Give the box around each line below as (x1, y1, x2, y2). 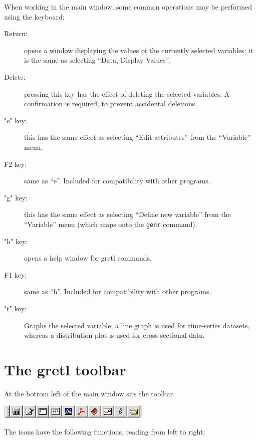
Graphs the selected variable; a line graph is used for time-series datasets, (24, 320, 250, 330)
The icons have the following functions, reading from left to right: (4, 426, 205, 437)
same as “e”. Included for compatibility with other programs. (24, 175, 210, 186)
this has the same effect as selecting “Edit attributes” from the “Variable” (24, 132, 251, 142)
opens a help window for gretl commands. (24, 253, 152, 263)
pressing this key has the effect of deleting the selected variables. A (24, 88, 229, 99)
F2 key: (4, 158, 27, 169)
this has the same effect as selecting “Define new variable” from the (24, 209, 231, 219)
